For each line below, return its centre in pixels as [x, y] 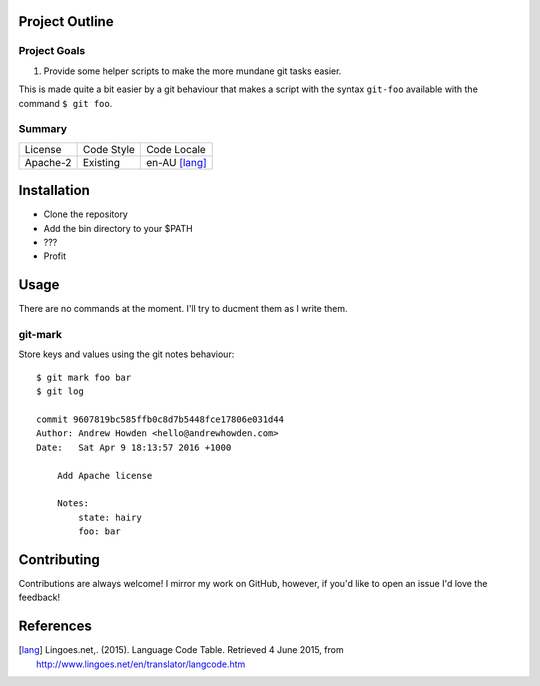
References [55, 626]
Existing [101, 162]
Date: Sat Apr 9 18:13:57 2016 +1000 [134, 447]
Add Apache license [104, 475]
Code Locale [176, 149]
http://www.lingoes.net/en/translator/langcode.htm [141, 664]
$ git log [60, 391]
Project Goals [52, 51]
